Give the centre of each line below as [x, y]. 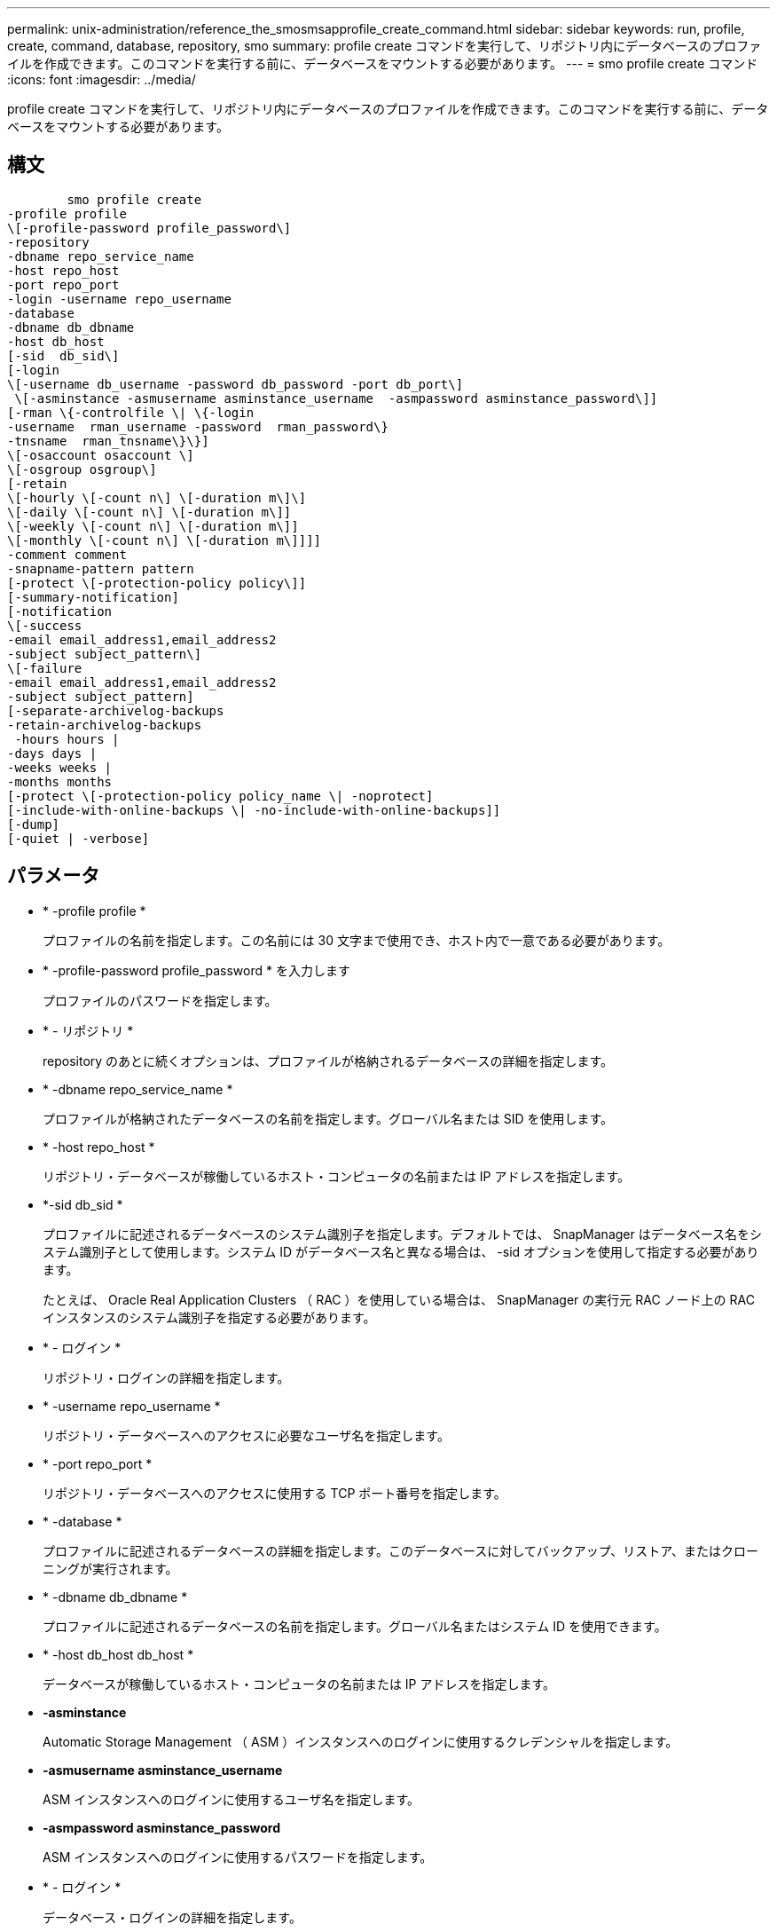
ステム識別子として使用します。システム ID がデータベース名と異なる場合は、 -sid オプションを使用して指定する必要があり [401, 1251]
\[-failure [45, 668]
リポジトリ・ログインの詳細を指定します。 [166, 1377]
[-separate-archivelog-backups [116, 710]
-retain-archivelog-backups [105, 725]
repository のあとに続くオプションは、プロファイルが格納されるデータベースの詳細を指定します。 [328, 1061]
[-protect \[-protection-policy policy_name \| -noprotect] [220, 796]
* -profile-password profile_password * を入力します [196, 970]
